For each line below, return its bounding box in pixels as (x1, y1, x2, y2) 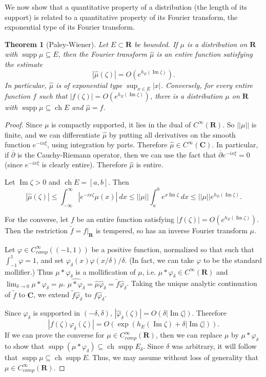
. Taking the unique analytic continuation (127, 278, 257, 289)
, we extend (33, 289, 70, 300)
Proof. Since (5, 119, 43, 129)
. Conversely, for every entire (160, 79, 253, 90)
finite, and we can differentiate (5, 129, 100, 140)
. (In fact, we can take (125, 254, 194, 265)
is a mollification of (75, 266, 136, 277)
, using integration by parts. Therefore (47, 139, 168, 150)
